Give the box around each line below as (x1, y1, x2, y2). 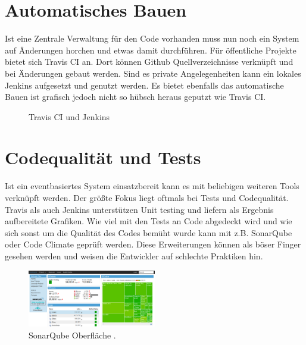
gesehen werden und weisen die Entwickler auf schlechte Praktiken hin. (5, 249, 263, 262)
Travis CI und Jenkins (29, 110, 110, 123)
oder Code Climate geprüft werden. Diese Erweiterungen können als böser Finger (5, 238, 301, 250)
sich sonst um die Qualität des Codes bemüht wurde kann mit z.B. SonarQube (5, 226, 292, 239)
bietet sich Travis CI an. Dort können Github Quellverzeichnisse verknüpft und (5, 55, 293, 68)
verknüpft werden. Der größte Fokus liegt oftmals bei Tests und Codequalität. (5, 192, 289, 203)
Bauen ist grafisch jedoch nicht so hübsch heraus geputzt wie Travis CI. (5, 90, 266, 103)
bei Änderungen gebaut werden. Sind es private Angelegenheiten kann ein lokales (5, 67, 301, 79)
